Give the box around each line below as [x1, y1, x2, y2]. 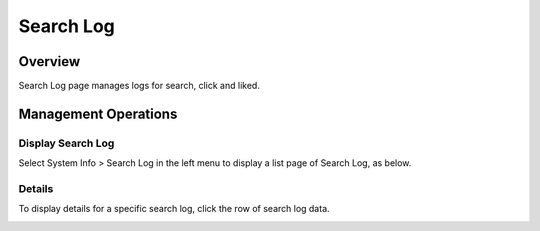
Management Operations [18, 105, 178, 122]
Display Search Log [18, 136, 115, 150]
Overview [18, 53, 81, 70]
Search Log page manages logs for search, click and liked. [18, 80, 260, 92]
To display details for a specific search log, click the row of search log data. [18, 203, 330, 215]
